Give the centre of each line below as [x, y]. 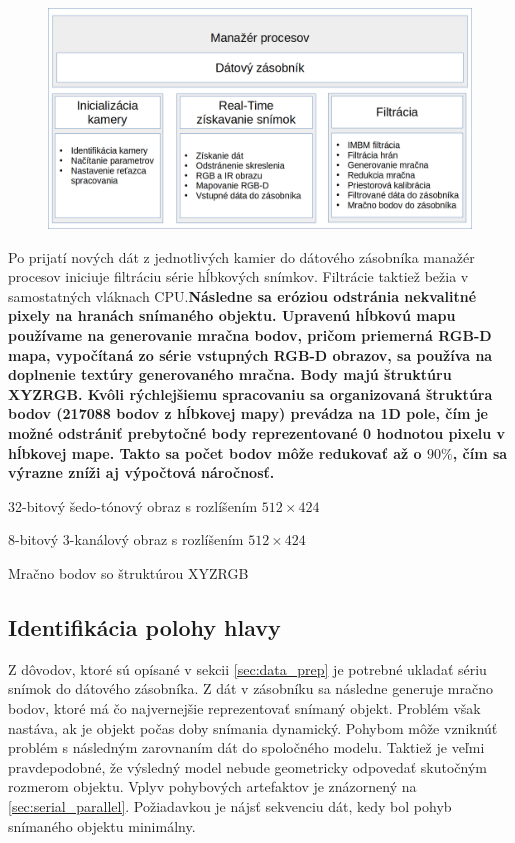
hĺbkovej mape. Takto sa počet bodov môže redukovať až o [215, 452]
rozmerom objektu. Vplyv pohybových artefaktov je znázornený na [212, 786]
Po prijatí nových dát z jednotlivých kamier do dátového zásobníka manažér [241, 256]
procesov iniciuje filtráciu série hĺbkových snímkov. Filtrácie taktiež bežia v [238, 276]
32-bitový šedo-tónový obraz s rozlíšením [133, 505]
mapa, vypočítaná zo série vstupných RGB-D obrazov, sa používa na [250, 354]
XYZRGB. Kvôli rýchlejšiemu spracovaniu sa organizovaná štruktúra [250, 393]
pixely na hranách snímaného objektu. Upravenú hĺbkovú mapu [232, 315]
